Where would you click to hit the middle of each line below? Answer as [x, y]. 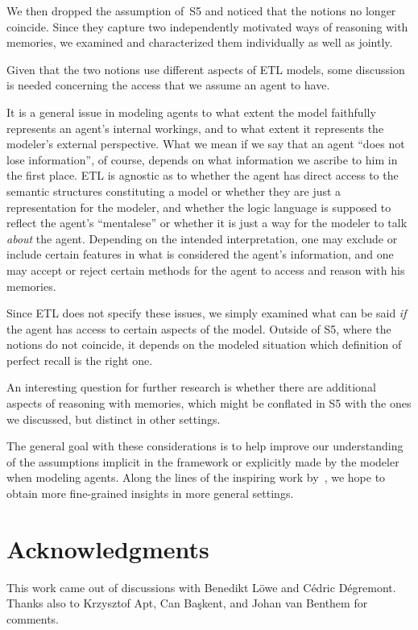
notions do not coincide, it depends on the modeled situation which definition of [204, 344]
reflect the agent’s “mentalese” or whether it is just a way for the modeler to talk [207, 223]
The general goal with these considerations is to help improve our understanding [205, 446]
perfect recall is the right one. [80, 360]
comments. [33, 618]
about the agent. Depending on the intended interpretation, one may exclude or [202, 238]
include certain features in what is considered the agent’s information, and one [200, 254]
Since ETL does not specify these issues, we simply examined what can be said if [207, 313]
